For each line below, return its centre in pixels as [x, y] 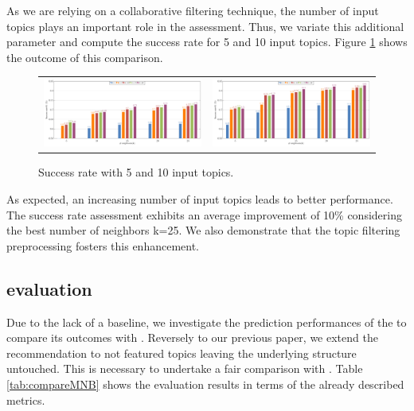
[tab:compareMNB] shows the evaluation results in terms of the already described [205, 384]
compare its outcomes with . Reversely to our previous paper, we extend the [192, 337]
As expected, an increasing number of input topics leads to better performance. [200, 199]
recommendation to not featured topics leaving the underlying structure [182, 353]
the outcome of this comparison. [85, 57]
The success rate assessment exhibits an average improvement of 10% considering [204, 214]
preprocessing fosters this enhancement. [103, 245]
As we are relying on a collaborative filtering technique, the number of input [193, 10]
